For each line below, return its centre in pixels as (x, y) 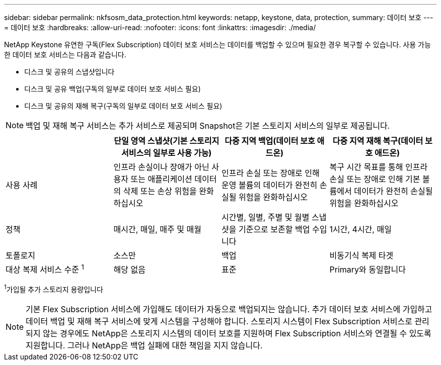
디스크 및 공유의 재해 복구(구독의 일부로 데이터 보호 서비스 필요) (123, 106)
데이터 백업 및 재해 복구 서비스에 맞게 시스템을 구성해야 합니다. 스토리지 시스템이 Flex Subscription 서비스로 (219, 321)
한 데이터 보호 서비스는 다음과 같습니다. (65, 55)
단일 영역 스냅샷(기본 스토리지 (167, 141)
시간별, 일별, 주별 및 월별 (266, 217)
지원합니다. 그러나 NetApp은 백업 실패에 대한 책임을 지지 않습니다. (144, 345)
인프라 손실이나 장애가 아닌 (161, 167)
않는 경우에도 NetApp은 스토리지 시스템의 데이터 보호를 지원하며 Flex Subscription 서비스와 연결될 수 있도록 (237, 333)
